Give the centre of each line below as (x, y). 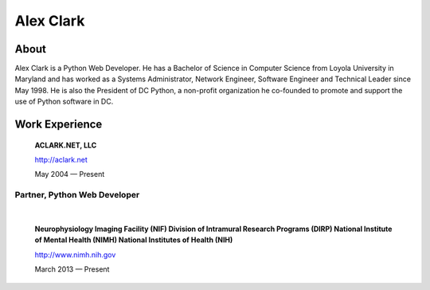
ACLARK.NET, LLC (66, 145)
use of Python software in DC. (64, 102)
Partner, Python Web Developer (77, 195)
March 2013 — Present (72, 269)
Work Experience (59, 125)
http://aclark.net (61, 160)
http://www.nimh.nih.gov (75, 254)
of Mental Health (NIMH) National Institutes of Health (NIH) (134, 240)
